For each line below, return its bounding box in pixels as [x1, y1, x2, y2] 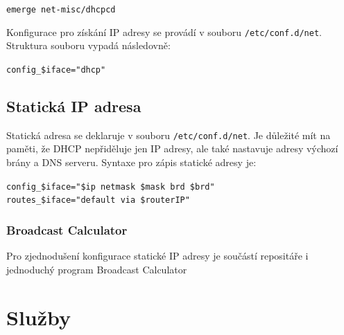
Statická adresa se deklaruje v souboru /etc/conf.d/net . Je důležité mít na [6, 127, 331, 142]
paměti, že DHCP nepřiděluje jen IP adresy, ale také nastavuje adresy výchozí [6, 141, 338, 156]
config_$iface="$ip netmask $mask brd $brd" [6, 181, 215, 192]
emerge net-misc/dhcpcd [6, 5, 116, 15]
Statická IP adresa [6, 95, 141, 116]
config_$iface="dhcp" [6, 64, 106, 75]
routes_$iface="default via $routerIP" [6, 195, 190, 206]
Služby [6, 302, 71, 331]
